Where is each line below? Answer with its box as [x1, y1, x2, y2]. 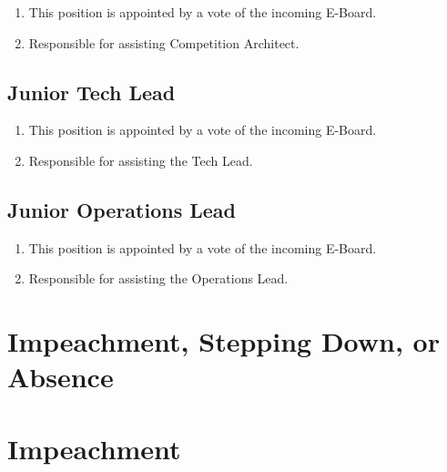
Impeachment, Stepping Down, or [7, 323, 440, 360]
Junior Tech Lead [7, 77, 176, 106]
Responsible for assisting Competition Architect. [28, 33, 300, 52]
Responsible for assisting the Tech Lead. [28, 150, 253, 169]
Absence [7, 358, 114, 395]
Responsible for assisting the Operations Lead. [28, 269, 289, 288]
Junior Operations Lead [7, 195, 236, 223]
